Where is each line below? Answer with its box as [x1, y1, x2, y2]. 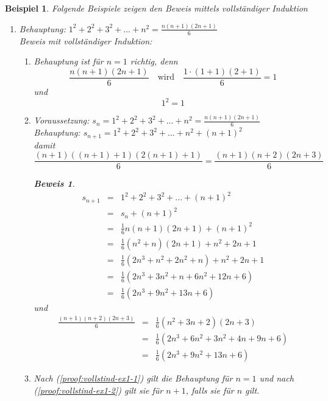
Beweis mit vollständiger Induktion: [19, 34, 152, 47]
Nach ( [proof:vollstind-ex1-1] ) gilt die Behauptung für [34, 371, 233, 384]
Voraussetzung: [34, 114, 90, 127]
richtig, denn [130, 55, 178, 68]
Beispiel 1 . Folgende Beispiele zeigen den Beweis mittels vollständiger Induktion [5, 2, 308, 14]
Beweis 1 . [34, 177, 75, 190]
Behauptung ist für [34, 55, 104, 68]
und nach [259, 371, 294, 384]
